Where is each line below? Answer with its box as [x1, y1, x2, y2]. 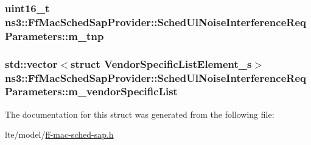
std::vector [5, 56, 58, 71]
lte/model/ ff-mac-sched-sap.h [5, 128, 114, 141]
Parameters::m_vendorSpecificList [5, 84, 178, 99]
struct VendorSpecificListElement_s [71, 56, 252, 71]
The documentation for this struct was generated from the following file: [5, 107, 274, 120]
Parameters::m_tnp [5, 28, 104, 43]
